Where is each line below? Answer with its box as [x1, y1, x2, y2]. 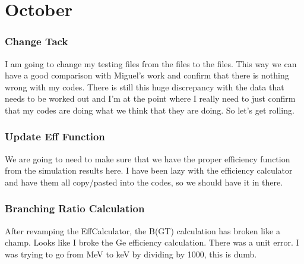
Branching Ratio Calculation [5, 201, 145, 216]
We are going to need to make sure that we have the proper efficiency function [5, 152, 290, 165]
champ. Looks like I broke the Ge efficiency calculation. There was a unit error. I [5, 236, 299, 249]
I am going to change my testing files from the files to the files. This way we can [5, 57, 297, 70]
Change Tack [5, 34, 68, 49]
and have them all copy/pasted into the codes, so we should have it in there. [5, 175, 283, 188]
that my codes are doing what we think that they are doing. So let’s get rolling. [5, 103, 294, 116]
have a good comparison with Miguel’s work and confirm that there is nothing [5, 69, 289, 81]
